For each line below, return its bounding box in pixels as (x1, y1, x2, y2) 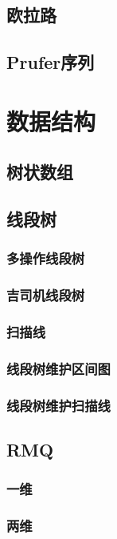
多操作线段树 (6, 248, 85, 268)
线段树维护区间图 (6, 358, 111, 378)
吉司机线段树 (6, 285, 85, 305)
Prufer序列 (6, 50, 95, 74)
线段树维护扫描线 (6, 395, 111, 415)
